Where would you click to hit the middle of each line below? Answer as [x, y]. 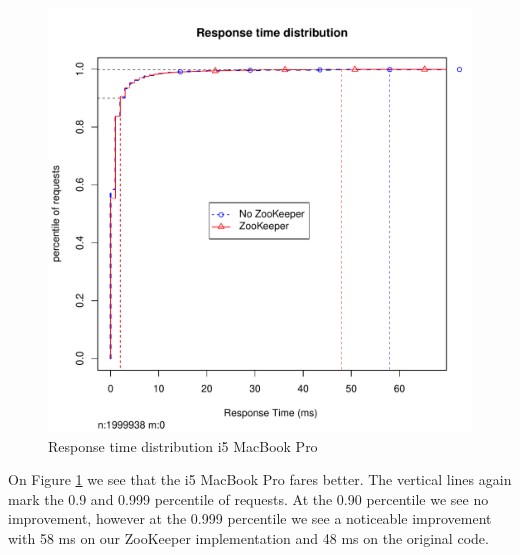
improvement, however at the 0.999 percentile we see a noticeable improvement [250, 518]
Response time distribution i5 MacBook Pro [183, 445]
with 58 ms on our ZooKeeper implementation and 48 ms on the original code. [248, 537]
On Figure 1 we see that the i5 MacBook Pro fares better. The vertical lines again [260, 479]
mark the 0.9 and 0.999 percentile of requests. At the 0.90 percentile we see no [248, 498]
